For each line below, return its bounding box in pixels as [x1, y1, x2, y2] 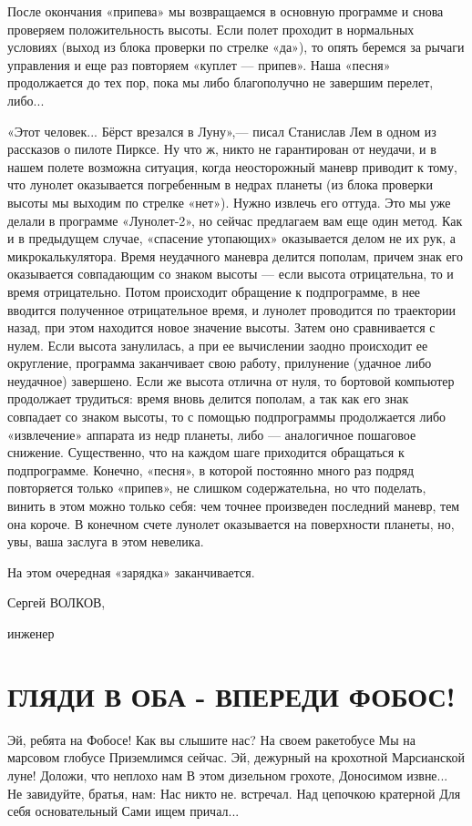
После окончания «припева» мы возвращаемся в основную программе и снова [7, 2, 444, 20]
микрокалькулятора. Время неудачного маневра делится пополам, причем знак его [7, 246, 463, 265]
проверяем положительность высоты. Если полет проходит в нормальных [7, 19, 415, 38]
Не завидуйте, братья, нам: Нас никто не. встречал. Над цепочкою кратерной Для [7, 783, 461, 802]
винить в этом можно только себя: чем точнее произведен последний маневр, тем [7, 496, 460, 515]
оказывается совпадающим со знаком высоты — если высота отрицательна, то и [7, 264, 454, 283]
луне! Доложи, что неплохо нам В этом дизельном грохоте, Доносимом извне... [7, 765, 448, 784]
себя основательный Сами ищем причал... [7, 801, 240, 821]
